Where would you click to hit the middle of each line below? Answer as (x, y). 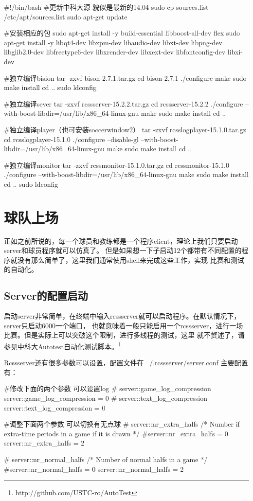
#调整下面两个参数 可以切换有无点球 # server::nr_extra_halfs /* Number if (122, 424)
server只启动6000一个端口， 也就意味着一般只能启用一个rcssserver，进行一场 (124, 325)
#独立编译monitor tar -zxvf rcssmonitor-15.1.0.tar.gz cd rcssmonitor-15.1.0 (117, 165)
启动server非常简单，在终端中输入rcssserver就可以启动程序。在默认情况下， (122, 316)
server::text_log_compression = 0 (55, 407)
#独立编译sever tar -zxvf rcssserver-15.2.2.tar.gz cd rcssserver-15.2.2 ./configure (124, 103)
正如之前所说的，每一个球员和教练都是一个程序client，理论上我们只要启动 (121, 241)
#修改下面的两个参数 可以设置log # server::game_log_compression (108, 388)
